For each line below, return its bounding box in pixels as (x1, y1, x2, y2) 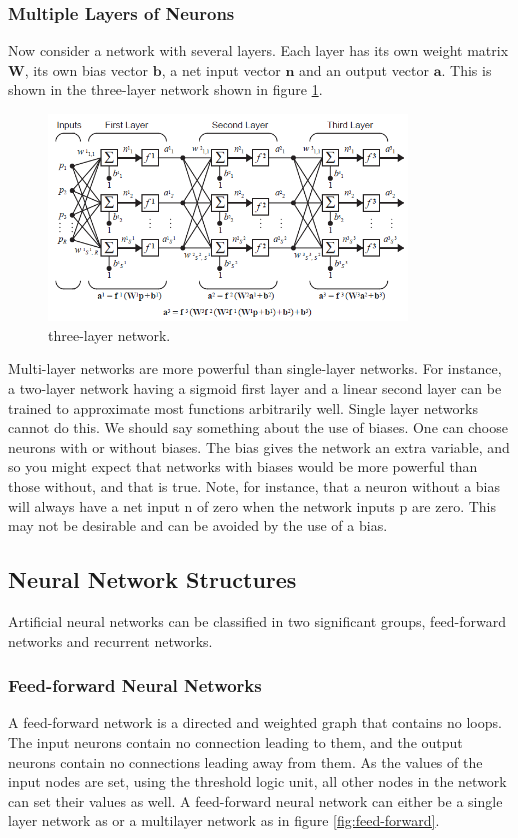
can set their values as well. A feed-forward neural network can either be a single (8, 790, 503, 811)
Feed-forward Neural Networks (8, 673, 262, 698)
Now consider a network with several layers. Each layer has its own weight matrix (8, 40, 509, 61)
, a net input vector (161, 59, 281, 80)
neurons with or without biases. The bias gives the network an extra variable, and (8, 436, 510, 457)
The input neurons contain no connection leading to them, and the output (8, 732, 463, 752)
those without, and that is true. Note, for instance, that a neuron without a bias (8, 476, 501, 497)
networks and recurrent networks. (8, 630, 213, 651)
